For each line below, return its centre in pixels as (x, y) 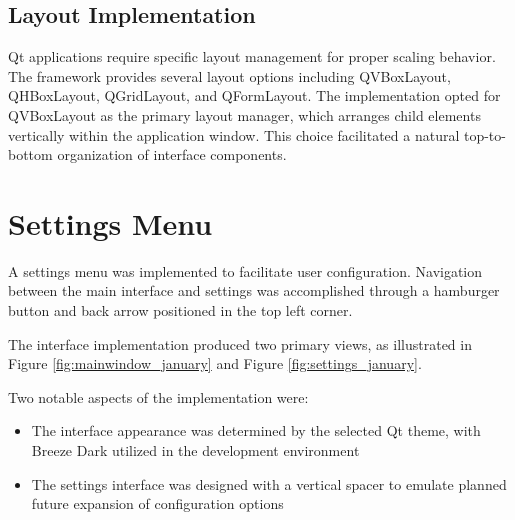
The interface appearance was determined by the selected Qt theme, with (256, 430)
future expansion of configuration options (157, 503)
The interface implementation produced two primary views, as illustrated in (240, 343)
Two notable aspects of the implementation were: (158, 396)
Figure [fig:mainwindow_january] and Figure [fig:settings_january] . (215, 363)
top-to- (484, 134)
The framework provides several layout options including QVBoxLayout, (229, 75)
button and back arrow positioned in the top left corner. (180, 310)
